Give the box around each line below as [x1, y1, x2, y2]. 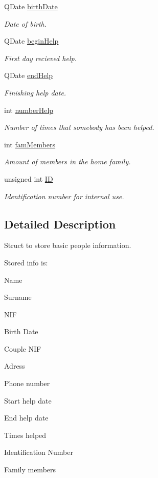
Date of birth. [4, 18, 47, 29]
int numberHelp [4, 104, 54, 115]
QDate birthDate [4, 1, 58, 11]
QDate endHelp [4, 70, 53, 81]
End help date [4, 412, 49, 423]
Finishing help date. [4, 87, 66, 98]
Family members [4, 464, 56, 475]
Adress [4, 360, 25, 371]
